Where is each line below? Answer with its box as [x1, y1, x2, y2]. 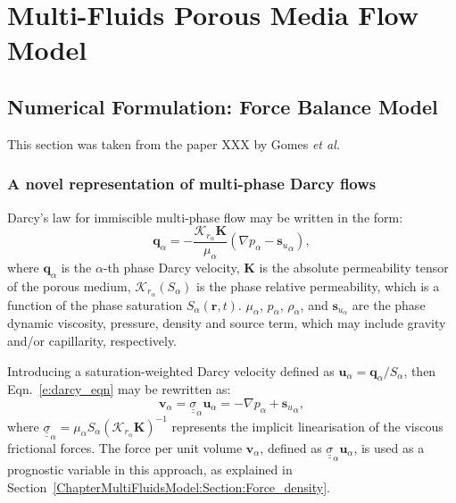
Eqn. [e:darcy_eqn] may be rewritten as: [7, 380, 231, 398]
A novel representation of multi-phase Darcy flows [7, 172, 377, 195]
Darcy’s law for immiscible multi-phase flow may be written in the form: [7, 207, 403, 226]
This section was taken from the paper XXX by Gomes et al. [7, 134, 341, 153]
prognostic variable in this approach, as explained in [7, 460, 293, 479]
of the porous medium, [7, 276, 131, 295]
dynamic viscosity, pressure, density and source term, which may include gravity [7, 314, 446, 332]
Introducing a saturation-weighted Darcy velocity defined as [7, 361, 335, 380]
